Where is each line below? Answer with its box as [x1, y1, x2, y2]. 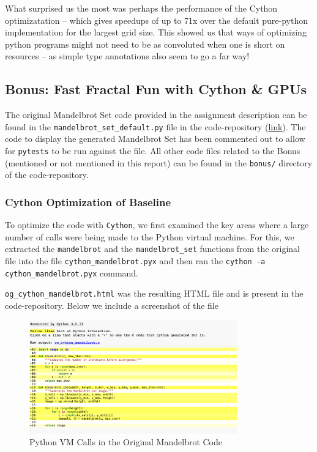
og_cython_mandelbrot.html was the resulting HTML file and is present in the [5, 287, 304, 300]
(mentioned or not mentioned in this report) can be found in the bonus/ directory [5, 156, 313, 169]
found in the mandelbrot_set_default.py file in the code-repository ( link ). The [5, 120, 306, 133]
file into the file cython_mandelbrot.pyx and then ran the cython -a [5, 254, 266, 267]
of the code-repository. [5, 168, 89, 181]
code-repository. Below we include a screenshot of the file [5, 299, 218, 312]
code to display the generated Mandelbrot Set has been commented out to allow [5, 132, 305, 145]
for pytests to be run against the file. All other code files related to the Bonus [5, 144, 300, 157]
